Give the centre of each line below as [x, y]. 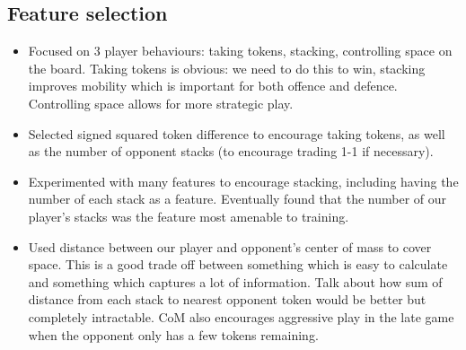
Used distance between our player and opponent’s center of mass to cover [230, 246]
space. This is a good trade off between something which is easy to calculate [238, 264]
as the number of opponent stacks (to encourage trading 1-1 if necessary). [231, 151]
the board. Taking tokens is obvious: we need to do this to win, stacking [227, 68]
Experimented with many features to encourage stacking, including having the [243, 181]
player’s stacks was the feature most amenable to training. [189, 216]
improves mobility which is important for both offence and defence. [213, 86]
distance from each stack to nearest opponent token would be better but [227, 299]
